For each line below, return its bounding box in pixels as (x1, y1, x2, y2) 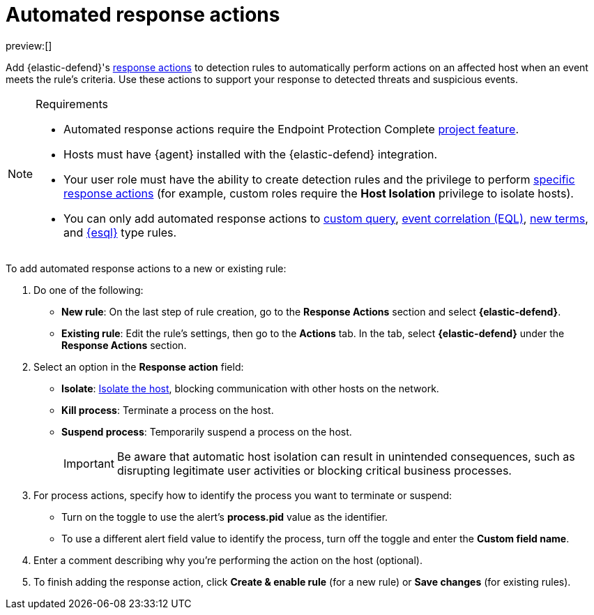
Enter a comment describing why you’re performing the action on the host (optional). (33, 554, 422, 566)
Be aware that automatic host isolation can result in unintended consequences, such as (116, 449, 575, 464)
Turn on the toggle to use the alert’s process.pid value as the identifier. (61, 510, 388, 523)
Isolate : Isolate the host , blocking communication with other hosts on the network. (61, 382, 439, 394)
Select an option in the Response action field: (33, 360, 244, 373)
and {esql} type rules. (63, 225, 177, 239)
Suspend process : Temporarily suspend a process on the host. (61, 425, 352, 438)
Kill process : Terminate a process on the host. (61, 403, 274, 416)
